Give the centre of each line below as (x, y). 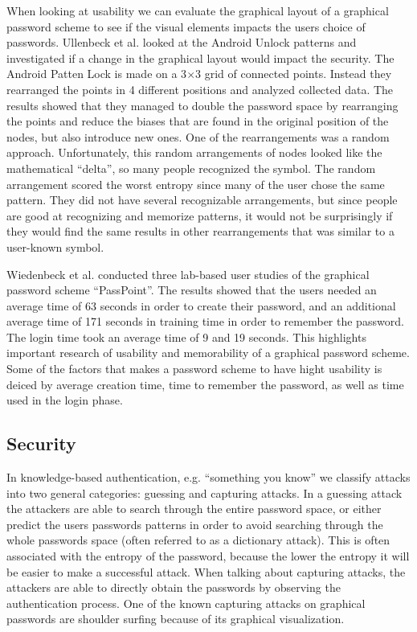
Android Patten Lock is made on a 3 (97, 74)
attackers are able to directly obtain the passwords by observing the (174, 587)
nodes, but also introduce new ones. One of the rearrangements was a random (198, 136)
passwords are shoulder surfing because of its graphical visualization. (176, 619)
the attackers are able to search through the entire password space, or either (194, 509)
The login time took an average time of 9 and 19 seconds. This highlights (186, 337)
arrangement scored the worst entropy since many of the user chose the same (196, 184)
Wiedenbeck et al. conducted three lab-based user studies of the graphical (188, 274)
